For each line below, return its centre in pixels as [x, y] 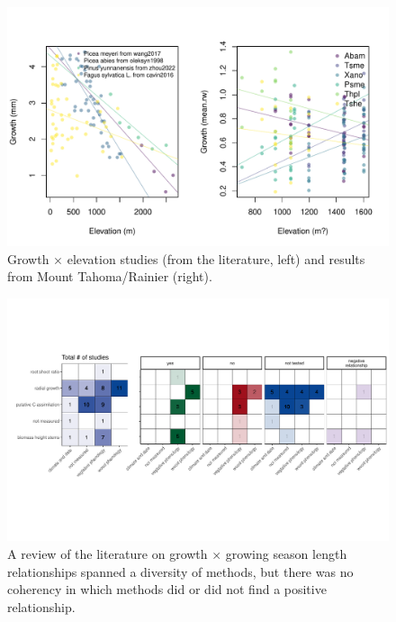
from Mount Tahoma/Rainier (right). [110, 276]
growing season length [286, 553]
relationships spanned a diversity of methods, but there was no [180, 571]
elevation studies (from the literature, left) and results [216, 258]
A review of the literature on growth [108, 553]
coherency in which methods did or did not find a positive [167, 589]
